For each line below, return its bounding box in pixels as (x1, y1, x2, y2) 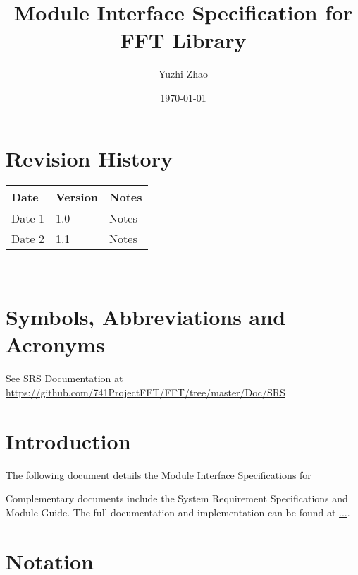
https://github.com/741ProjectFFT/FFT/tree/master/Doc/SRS (6, 384, 285, 399)
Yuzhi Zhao (158, 66, 208, 81)
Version (55, 189, 99, 206)
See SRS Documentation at (6, 371, 123, 386)
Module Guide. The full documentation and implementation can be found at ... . (6, 504, 350, 519)
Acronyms (6, 330, 105, 359)
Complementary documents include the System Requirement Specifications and (6, 491, 348, 506)
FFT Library (120, 25, 247, 54)
